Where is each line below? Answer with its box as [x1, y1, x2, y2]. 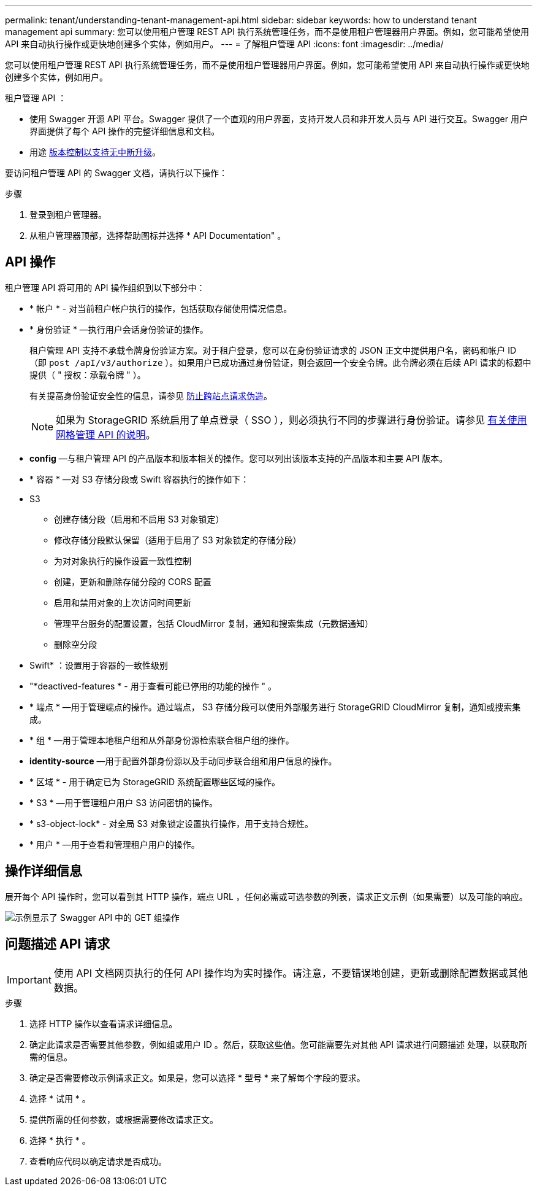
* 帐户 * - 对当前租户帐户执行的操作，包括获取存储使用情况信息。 [29, 303, 292, 314]
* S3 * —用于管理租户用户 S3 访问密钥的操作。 [29, 797, 218, 808]
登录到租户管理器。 [29, 209, 107, 220]
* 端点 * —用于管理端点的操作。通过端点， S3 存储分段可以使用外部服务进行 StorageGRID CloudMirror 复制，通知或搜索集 [29, 701, 521, 712]
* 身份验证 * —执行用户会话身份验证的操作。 [29, 324, 208, 335]
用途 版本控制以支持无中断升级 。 [29, 147, 161, 157]
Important [7, 973, 51, 986]
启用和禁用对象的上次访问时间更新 [54, 597, 191, 608]
